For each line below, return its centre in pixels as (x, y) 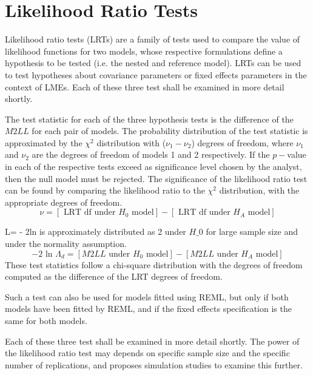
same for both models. (46, 320)
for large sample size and (252, 231)
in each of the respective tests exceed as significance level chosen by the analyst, (153, 167)
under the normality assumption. (66, 244)
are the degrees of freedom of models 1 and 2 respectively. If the (151, 154)
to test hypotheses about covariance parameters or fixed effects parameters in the (156, 74)
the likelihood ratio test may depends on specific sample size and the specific (147, 353)
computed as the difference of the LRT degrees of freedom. (114, 276)
